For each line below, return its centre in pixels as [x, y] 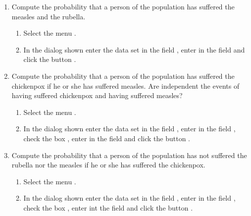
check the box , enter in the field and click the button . [107, 138]
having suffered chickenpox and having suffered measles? [97, 95]
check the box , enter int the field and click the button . [108, 207]
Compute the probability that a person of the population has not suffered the [129, 155]
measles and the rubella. [49, 16]
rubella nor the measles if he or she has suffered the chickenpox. [108, 165]
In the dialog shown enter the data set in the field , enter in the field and [134, 49]
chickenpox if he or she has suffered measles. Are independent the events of [125, 85]
